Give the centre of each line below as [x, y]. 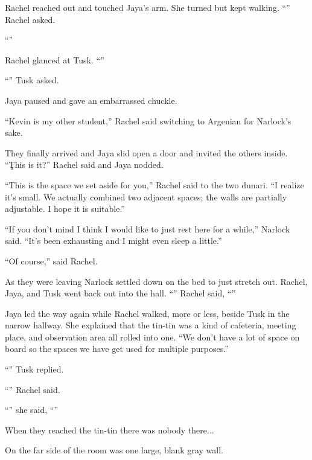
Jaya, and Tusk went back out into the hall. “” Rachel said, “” [120, 293]
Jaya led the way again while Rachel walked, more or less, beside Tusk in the [147, 313]
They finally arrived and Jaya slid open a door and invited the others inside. [146, 152]
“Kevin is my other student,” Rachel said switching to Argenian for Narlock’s [148, 120]
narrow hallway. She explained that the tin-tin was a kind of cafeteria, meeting [151, 325]
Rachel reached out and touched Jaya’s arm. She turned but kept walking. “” [148, 7]
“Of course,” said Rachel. [51, 260]
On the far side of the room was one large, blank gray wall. [114, 450]
